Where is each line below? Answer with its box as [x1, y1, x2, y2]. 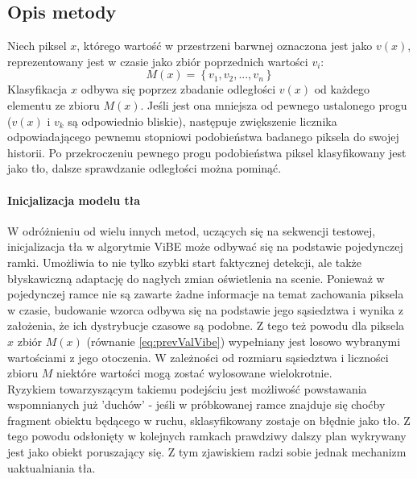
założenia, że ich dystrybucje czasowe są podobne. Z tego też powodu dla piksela [7, 317, 405, 334]
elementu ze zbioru [7, 96, 100, 113]
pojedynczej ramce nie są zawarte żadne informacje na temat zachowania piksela [7, 285, 404, 302]
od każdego [314, 81, 370, 98]
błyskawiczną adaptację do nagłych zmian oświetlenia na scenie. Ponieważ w [7, 269, 385, 286]
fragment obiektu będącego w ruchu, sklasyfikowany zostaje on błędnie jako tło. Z [7, 411, 411, 428]
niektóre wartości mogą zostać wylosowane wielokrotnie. [56, 364, 332, 381]
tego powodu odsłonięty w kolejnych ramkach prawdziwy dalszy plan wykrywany [7, 427, 407, 444]
